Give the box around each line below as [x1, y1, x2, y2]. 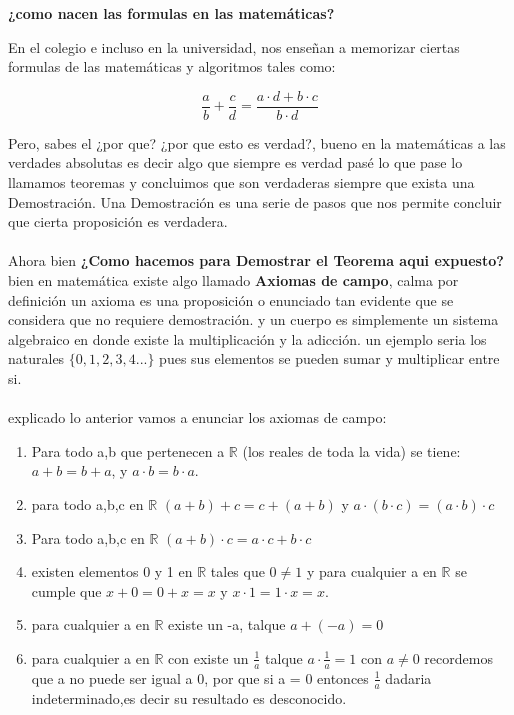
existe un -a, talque [168, 614, 286, 635]
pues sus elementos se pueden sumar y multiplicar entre [159, 348, 500, 369]
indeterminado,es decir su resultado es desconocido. [31, 687, 347, 708]
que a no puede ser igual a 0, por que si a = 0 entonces [31, 667, 369, 688]
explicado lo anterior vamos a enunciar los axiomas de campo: [8, 407, 387, 428]
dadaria [385, 667, 432, 688]
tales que [210, 561, 265, 582]
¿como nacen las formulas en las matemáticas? [8, 3, 335, 23]
